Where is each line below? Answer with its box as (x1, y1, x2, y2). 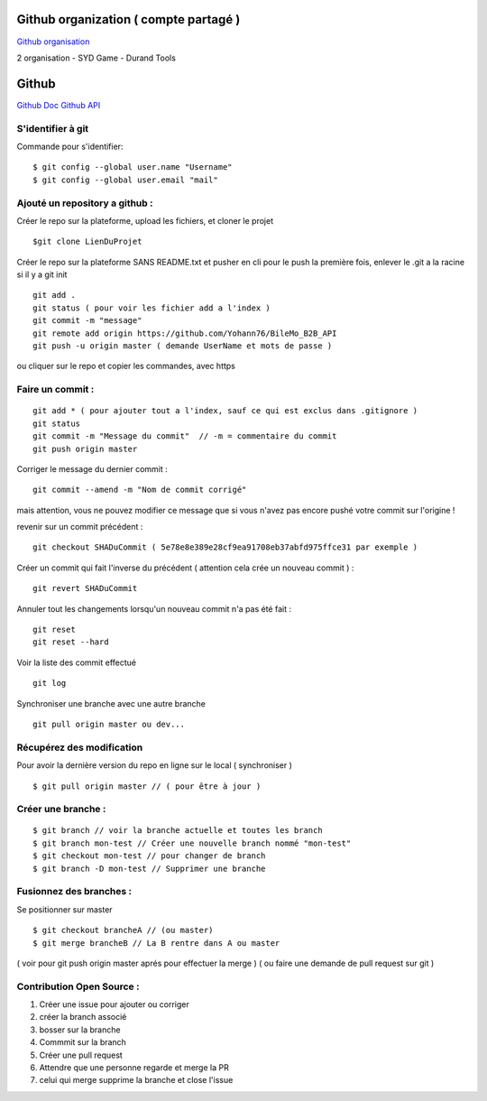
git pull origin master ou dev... (32, 718, 185, 729)
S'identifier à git (16, 122, 89, 134)
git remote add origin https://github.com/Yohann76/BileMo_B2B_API (32, 328, 337, 338)
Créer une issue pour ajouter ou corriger (39, 999, 189, 1010)
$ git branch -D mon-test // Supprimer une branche (32, 863, 266, 874)
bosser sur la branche (39, 1024, 121, 1035)
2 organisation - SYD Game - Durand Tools (16, 52, 176, 63)
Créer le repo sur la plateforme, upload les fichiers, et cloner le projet (16, 215, 274, 226)
